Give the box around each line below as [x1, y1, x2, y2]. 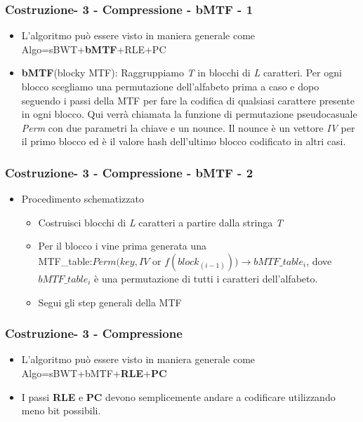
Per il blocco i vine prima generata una [38, 238, 207, 253]
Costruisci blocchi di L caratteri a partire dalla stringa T [38, 215, 283, 229]
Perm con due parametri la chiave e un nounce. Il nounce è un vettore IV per [21, 120, 355, 135]
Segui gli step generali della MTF [38, 294, 182, 309]
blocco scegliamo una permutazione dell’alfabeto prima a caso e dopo [21, 79, 319, 93]
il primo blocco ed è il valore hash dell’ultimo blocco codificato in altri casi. [21, 134, 346, 149]
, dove [306, 253, 332, 268]
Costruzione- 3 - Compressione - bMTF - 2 [5, 163, 253, 181]
